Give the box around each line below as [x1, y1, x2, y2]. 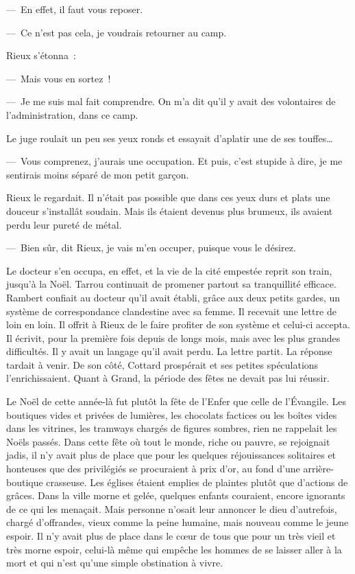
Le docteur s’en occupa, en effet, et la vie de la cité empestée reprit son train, [6, 263, 332, 277]
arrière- [303, 461, 334, 476]
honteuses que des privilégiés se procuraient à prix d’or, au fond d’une [6, 461, 300, 476]
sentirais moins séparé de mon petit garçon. [6, 167, 189, 181]
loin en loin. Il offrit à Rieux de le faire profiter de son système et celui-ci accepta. [6, 317, 350, 332]
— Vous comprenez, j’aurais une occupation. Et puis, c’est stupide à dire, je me [6, 154, 343, 168]
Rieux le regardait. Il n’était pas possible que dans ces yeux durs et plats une [6, 190, 330, 205]
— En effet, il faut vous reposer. [6, 2, 143, 16]
